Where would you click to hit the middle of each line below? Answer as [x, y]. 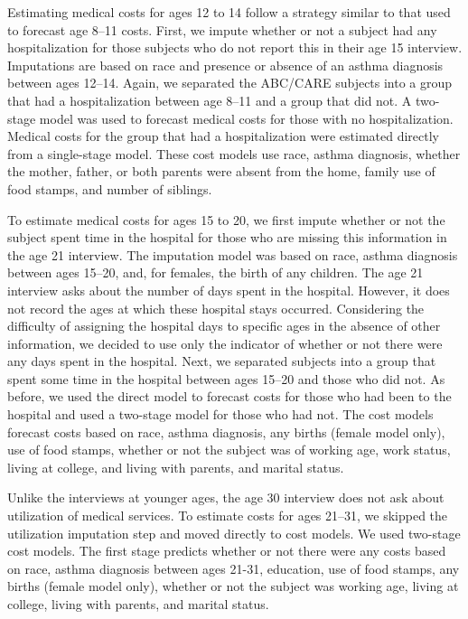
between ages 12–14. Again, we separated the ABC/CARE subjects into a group [230, 83]
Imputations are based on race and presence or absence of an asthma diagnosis [225, 65]
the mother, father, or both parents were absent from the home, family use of [221, 171]
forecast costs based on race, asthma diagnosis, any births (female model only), [226, 431]
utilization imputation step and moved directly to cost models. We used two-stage [234, 533]
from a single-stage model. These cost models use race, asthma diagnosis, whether [234, 153]
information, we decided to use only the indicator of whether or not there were [225, 343]
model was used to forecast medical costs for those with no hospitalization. [246, 118]
